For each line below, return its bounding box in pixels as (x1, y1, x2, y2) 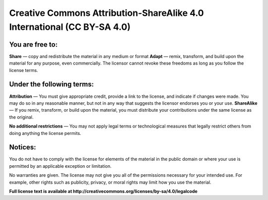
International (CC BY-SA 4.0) (9, 21, 131, 32)
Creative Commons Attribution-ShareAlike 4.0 (9, 7, 204, 18)
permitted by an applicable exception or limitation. (9, 163, 112, 169)
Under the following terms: (9, 80, 94, 89)
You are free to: (9, 40, 58, 49)
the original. (9, 114, 34, 120)
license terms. (9, 67, 38, 73)
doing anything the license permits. (9, 130, 81, 136)
